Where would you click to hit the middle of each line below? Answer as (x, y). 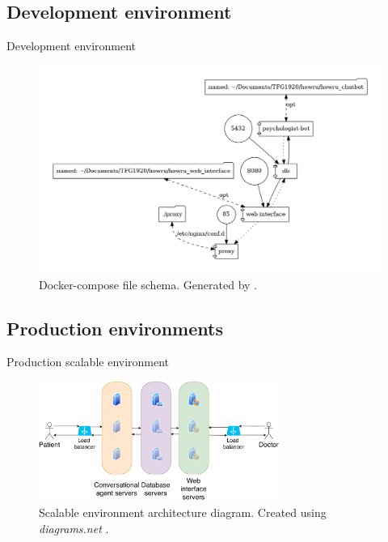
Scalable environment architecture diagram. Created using (183, 512)
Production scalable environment (88, 362)
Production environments (115, 328)
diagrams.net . (74, 529)
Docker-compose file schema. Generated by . (148, 284)
